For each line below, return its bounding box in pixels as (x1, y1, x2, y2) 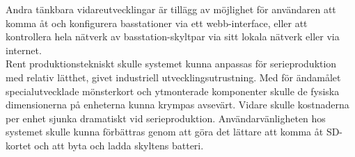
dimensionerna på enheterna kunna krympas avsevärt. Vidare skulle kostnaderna (6, 97, 349, 112)
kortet (6, 138, 31, 152)
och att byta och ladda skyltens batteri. (34, 138, 204, 152)
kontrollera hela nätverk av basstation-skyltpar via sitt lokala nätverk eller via (6, 29, 340, 44)
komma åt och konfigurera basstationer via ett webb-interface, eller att (6, 15, 308, 30)
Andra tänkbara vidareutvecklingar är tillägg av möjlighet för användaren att (6, 2, 336, 16)
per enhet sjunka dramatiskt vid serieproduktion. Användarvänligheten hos (6, 110, 326, 125)
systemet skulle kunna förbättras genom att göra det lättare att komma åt (6, 124, 324, 139)
